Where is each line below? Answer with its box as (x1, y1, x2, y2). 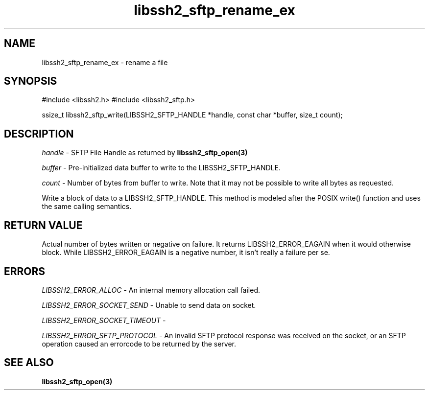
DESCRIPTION (4, 127, 74, 140)
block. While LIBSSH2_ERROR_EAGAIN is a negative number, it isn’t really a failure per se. (42, 248, 330, 257)
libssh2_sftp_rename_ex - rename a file (42, 58, 168, 67)
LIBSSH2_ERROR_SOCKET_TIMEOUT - (42, 316, 166, 324)
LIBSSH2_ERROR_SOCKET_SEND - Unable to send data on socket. (42, 301, 256, 309)
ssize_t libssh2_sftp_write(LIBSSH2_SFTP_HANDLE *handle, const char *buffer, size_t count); (42, 111, 343, 119)
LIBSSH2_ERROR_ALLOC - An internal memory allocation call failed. (42, 285, 261, 294)
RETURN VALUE (4, 219, 83, 232)
